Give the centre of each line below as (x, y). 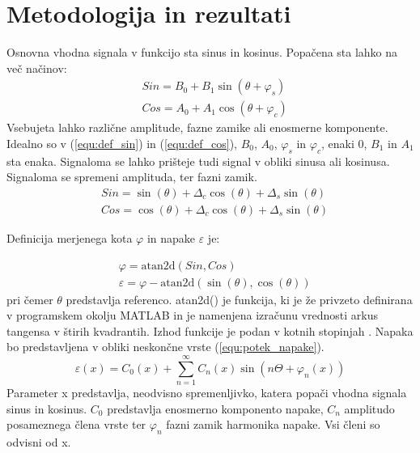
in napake (171, 238)
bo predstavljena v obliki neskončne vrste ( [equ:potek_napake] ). (165, 347)
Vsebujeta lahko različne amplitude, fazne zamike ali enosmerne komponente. (197, 127)
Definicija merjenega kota (70, 238)
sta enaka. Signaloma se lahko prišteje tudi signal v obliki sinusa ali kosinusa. (198, 161)
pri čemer (30, 299)
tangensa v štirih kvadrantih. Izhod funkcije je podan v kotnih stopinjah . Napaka (210, 330)
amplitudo (369, 408)
